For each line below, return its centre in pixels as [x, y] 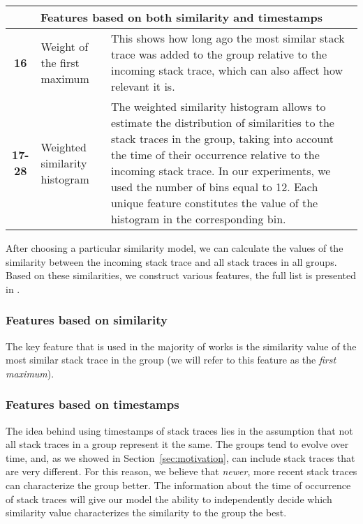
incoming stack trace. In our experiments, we [221, 171]
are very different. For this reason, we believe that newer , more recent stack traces [181, 471]
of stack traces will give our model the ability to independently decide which [169, 499]
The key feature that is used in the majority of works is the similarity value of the [181, 346]
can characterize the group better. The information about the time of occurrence [178, 485]
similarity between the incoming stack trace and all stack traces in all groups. [171, 261]
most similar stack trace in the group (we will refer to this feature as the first [171, 360]
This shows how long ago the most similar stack [228, 38]
